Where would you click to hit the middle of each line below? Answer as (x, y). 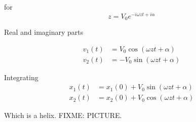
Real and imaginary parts (44, 32)
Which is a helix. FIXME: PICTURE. (63, 115)
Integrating (21, 77)
